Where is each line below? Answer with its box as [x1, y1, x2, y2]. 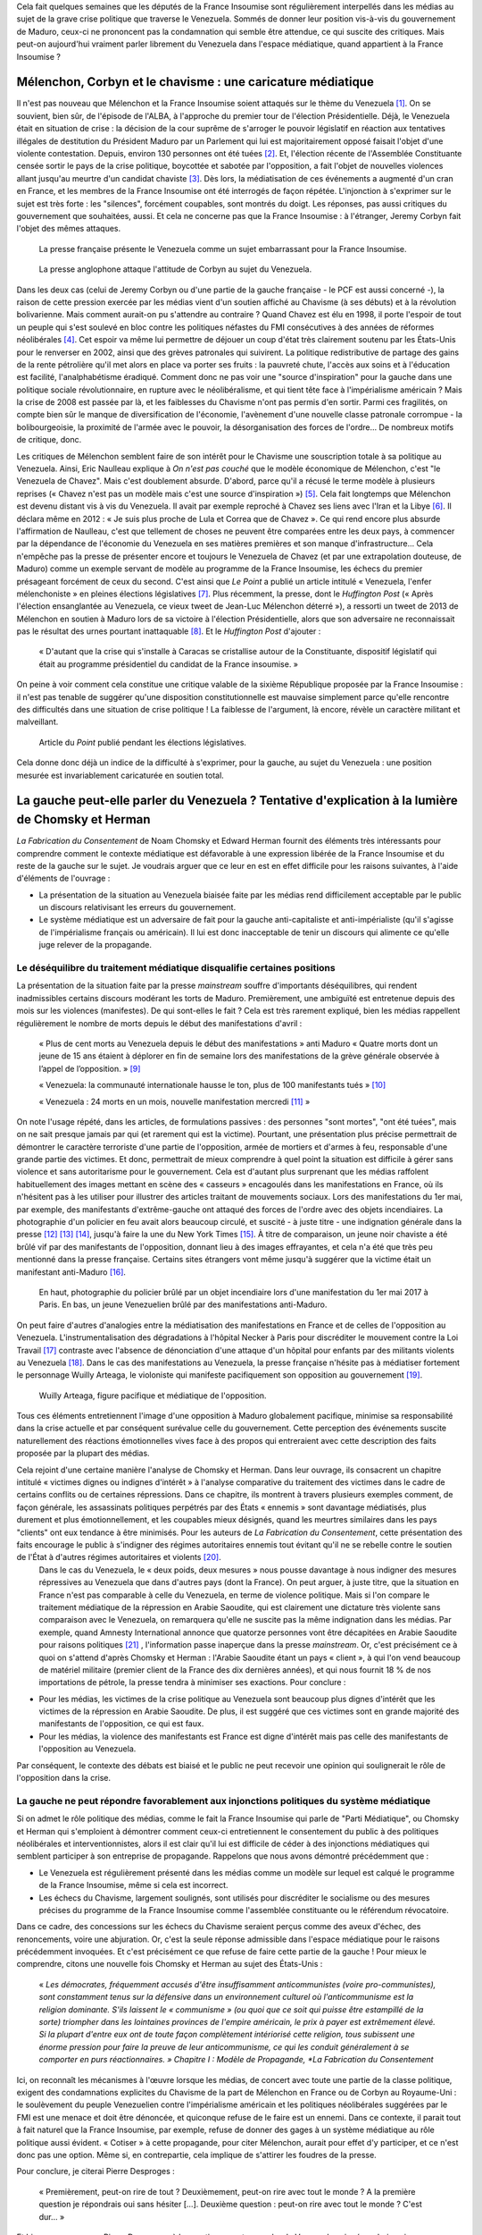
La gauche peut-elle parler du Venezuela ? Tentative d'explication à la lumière [16, 793, 459, 808]
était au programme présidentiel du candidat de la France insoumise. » [38, 658, 299, 670]
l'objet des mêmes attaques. [16, 223, 121, 234]
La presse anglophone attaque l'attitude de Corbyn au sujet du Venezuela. [38, 264, 312, 274]
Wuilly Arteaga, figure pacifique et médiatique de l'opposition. [38, 1390, 267, 1401]
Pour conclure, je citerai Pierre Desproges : [16, 2166, 176, 2177]
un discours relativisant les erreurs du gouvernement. [38, 902, 237, 913]
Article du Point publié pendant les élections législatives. [38, 737, 247, 747]
